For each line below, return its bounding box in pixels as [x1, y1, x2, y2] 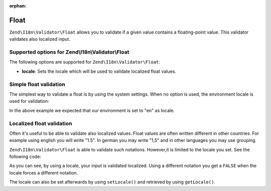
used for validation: [9, 98, 50, 104]
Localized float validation [9, 120, 72, 127]
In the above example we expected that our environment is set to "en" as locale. [9, 107, 175, 113]
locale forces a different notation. [9, 169, 78, 175]
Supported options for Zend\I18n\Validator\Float [9, 49, 129, 56]
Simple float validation [9, 81, 65, 88]
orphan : [9, 3, 27, 9]
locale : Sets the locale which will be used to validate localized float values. [22, 68, 177, 74]
